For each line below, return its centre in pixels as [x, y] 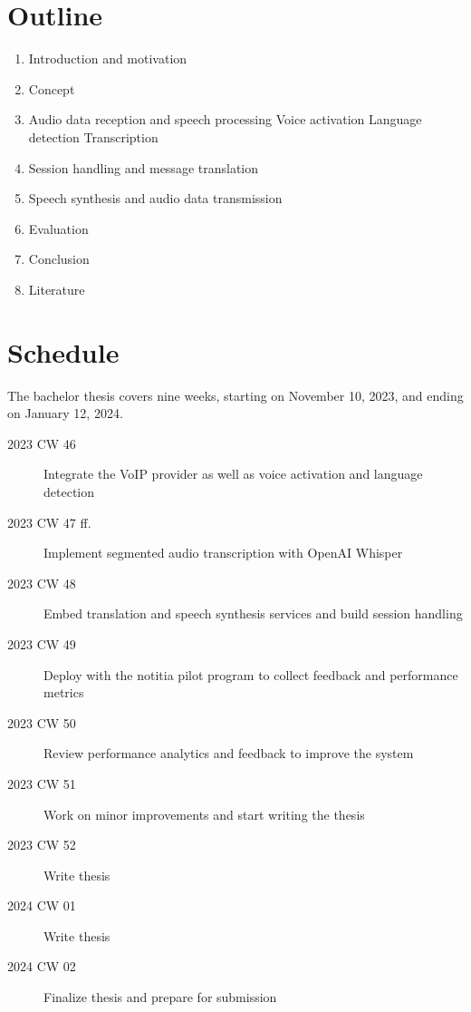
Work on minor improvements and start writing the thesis [204, 814]
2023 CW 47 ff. [49, 522]
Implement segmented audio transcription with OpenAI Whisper [223, 553]
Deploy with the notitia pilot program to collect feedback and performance [251, 674]
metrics [64, 692]
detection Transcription [93, 136]
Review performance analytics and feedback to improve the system [229, 753]
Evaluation [58, 228]
